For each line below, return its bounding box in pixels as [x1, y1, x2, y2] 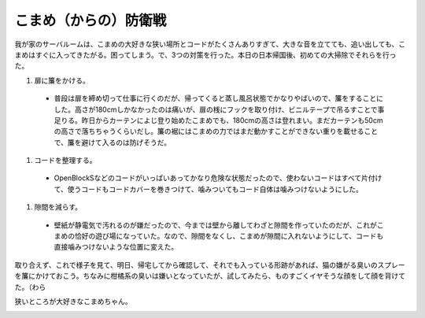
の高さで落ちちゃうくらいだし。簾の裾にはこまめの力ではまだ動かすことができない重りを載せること [54, 127, 378, 136]
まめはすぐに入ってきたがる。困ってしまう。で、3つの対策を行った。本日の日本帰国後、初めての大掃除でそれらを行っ [14, 50, 397, 59]
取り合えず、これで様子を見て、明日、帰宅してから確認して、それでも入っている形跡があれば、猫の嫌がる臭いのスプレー [14, 260, 405, 269]
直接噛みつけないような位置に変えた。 [54, 242, 179, 252]
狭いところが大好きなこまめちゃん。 [14, 296, 132, 306]
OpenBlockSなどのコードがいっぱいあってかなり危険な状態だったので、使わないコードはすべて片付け [54, 173, 382, 183]
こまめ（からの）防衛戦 [14, 12, 167, 29]
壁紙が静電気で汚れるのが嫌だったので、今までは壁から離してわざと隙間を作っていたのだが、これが [54, 220, 378, 230]
